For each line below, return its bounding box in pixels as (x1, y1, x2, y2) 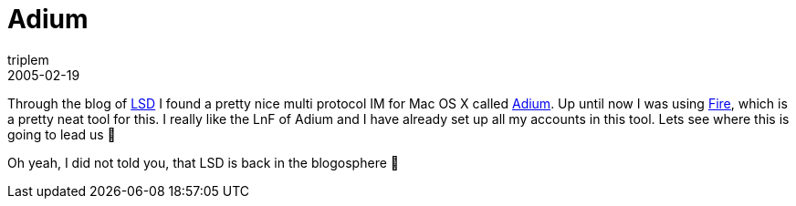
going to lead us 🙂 (7, 126, 116, 142)
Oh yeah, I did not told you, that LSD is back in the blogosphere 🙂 (7, 154, 399, 170)
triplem (7, 51, 49, 67)
